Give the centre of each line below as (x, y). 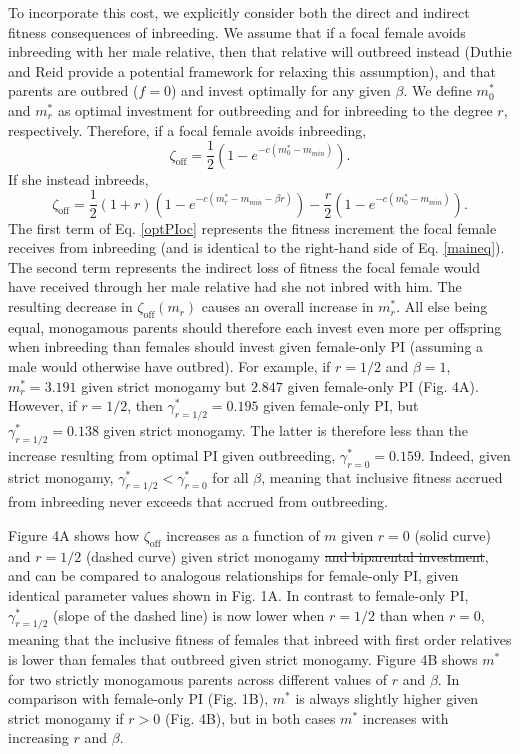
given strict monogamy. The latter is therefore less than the (286, 430)
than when (412, 614)
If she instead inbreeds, (78, 178)
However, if (42, 405)
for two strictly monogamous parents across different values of (198, 678)
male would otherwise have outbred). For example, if (169, 366)
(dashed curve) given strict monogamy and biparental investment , (287, 555)
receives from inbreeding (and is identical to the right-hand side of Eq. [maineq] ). (256, 247)
